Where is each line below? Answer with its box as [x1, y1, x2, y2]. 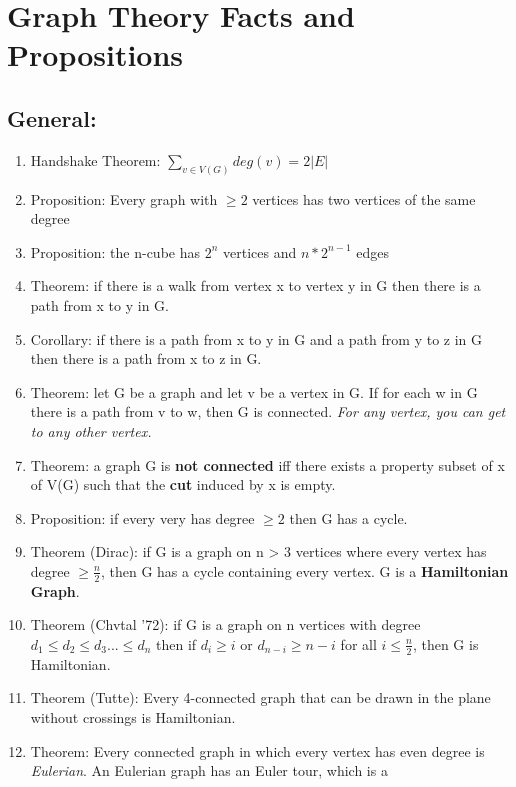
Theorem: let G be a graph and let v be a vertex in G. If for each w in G [30, 381, 478, 402]
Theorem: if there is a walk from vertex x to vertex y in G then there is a [30, 275, 481, 296]
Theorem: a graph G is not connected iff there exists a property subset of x [30, 454, 505, 475]
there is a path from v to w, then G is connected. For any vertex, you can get [30, 401, 506, 422]
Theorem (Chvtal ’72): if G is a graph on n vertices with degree [30, 614, 421, 635]
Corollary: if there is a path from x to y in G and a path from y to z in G [30, 328, 483, 349]
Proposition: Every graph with [30, 188, 218, 209]
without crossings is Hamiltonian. [30, 706, 236, 727]
